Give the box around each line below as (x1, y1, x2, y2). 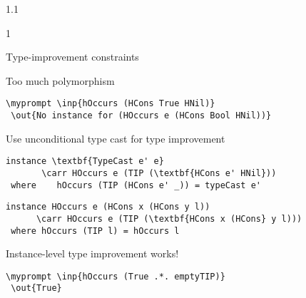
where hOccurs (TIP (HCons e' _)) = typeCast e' (11, 180, 261, 190)
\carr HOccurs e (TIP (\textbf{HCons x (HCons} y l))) (36, 213, 302, 224)
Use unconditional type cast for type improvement (6, 130, 225, 145)
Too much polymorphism (6, 73, 115, 88)
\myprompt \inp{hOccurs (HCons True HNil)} (6, 98, 215, 109)
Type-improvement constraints (6, 49, 139, 64)
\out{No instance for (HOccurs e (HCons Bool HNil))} (11, 111, 272, 121)
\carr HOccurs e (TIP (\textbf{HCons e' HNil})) (41, 168, 277, 178)
